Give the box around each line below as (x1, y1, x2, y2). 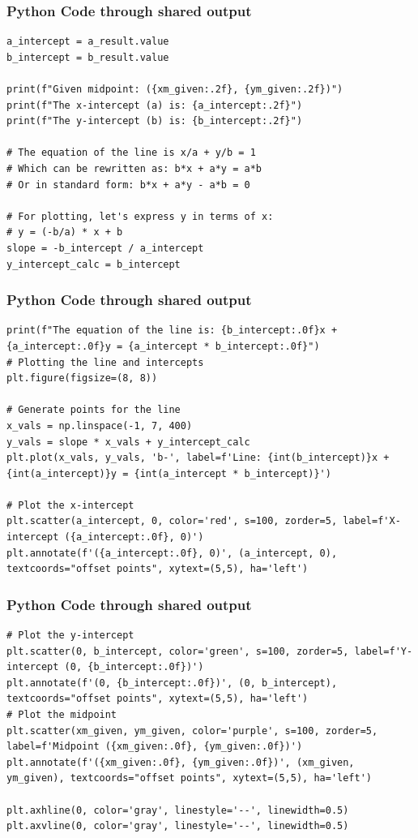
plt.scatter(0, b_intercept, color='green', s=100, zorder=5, (6, 645, 349, 657)
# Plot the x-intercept (6, 499, 134, 511)
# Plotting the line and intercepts (6, 356, 204, 368)
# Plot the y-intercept (6, 630, 134, 642)
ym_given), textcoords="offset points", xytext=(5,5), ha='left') (6, 772, 373, 784)
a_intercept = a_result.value (6, 36, 169, 48)
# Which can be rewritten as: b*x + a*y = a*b (6, 162, 262, 174)
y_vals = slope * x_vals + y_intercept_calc (6, 436, 250, 448)
